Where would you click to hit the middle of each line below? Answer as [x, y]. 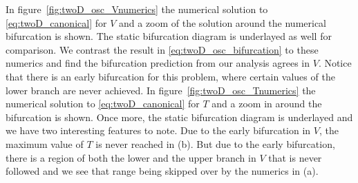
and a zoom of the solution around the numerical [222, 22]
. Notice [335, 63]
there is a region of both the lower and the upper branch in [131, 157]
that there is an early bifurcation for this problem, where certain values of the [170, 76]
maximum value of [45, 143]
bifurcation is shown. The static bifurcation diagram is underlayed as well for [169, 36]
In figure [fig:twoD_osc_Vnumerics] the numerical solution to [137, 9]
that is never [295, 157]
